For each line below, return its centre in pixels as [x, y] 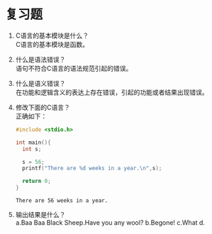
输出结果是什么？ [40, 215]
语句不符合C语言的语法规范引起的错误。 [74, 68]
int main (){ [33, 143]
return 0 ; [37, 182]
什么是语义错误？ [40, 83]
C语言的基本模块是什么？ [52, 35]
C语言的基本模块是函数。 [52, 44]
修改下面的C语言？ [43, 107]
